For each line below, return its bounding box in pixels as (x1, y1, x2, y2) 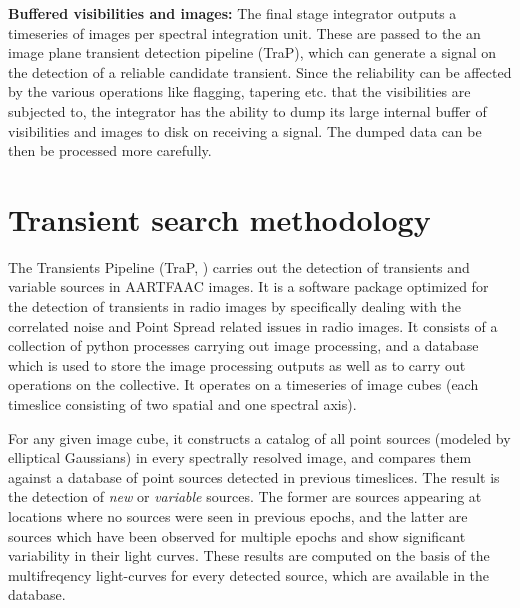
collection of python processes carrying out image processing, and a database (8, 335, 479, 356)
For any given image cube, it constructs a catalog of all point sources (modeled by (8, 427, 511, 448)
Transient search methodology (8, 198, 431, 239)
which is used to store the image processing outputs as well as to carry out (8, 354, 466, 375)
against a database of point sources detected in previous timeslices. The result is (8, 466, 500, 487)
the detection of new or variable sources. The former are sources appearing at (8, 486, 482, 507)
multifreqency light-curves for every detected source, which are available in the (8, 564, 490, 585)
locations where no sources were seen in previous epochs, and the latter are (8, 506, 468, 526)
